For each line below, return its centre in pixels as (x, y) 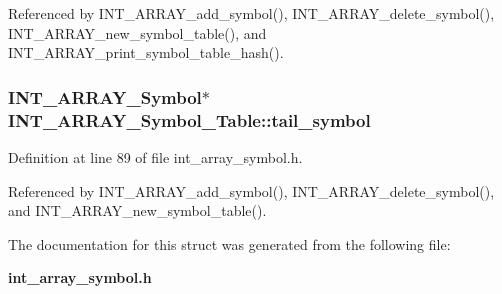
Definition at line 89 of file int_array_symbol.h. (155, 156)
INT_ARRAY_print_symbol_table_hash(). (146, 52)
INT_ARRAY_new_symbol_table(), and (137, 32)
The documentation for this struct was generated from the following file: (229, 243)
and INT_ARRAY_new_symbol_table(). (137, 210)
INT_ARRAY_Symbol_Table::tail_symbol (189, 119)
